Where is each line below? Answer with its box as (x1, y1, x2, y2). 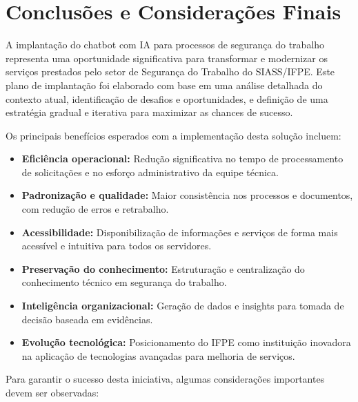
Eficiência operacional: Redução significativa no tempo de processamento (21, 151, 344, 166)
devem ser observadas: (6, 385, 99, 399)
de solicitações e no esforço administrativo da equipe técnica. (21, 164, 279, 179)
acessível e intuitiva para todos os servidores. (21, 238, 212, 253)
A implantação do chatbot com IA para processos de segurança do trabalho (6, 37, 325, 52)
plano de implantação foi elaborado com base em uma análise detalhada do (6, 77, 323, 92)
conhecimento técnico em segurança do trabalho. (21, 275, 227, 289)
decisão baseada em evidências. (21, 312, 153, 326)
